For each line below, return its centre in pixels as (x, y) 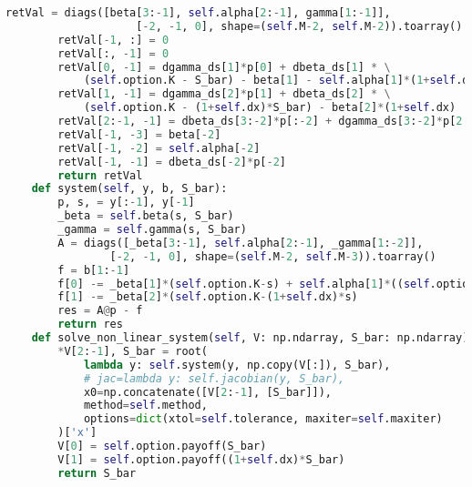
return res (90, 325)
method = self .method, (145, 406)
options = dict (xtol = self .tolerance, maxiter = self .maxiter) (263, 419)
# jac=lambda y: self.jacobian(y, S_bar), (214, 378)
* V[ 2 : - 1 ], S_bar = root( (133, 351)
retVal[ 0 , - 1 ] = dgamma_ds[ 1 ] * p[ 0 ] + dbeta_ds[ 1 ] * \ (224, 67)
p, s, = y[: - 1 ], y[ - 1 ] (126, 203)
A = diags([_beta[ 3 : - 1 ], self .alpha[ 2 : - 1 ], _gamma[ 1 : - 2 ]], (241, 243)
